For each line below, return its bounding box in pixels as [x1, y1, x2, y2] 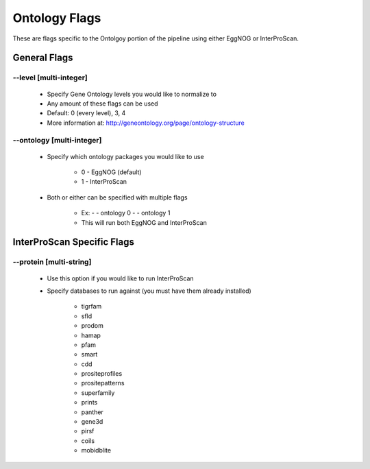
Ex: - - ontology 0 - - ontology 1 [81, 209, 171, 217]
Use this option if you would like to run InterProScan [47, 274, 195, 282]
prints [81, 398, 98, 407]
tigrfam [81, 302, 102, 311]
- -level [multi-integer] [12, 73, 88, 82]
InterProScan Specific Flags [12, 237, 135, 248]
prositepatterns [81, 379, 125, 387]
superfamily [81, 388, 115, 397]
